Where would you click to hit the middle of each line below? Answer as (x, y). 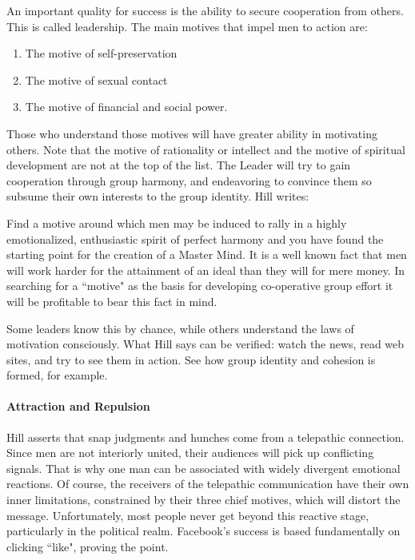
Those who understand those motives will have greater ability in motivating (192, 133)
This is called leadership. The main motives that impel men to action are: (187, 26)
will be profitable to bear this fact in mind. (112, 301)
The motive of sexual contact (96, 79)
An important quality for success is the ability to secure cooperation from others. (205, 10)
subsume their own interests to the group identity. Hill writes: (158, 196)
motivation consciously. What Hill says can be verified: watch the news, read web (206, 344)
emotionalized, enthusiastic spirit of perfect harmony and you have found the (195, 238)
